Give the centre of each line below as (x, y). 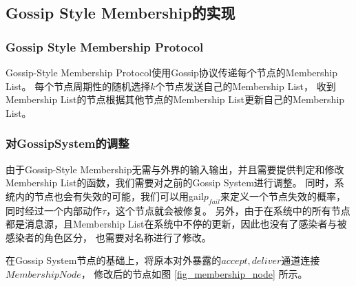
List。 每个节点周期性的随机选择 (78, 86)
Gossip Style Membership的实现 (121, 13)
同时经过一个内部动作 (54, 210)
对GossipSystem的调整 (67, 143)
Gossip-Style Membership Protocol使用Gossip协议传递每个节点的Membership (172, 72)
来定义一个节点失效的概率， (283, 196)
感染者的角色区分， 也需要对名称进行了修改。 (108, 237)
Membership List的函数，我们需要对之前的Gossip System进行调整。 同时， (170, 183)
